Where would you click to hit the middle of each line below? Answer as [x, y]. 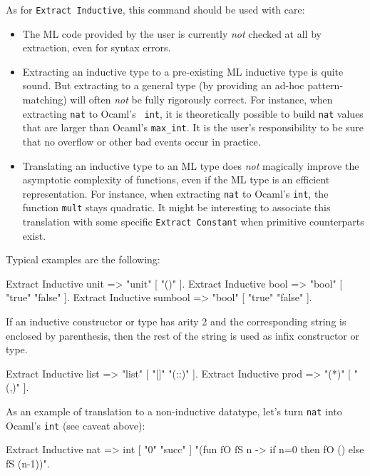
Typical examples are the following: [83, 259]
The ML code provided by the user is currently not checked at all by [172, 33]
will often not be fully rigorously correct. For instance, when [201, 100]
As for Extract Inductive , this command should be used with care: [155, 9]
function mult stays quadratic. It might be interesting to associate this [176, 207]
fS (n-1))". [28, 463]
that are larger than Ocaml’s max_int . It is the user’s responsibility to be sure [193, 127]
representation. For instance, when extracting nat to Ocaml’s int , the [175, 193]
